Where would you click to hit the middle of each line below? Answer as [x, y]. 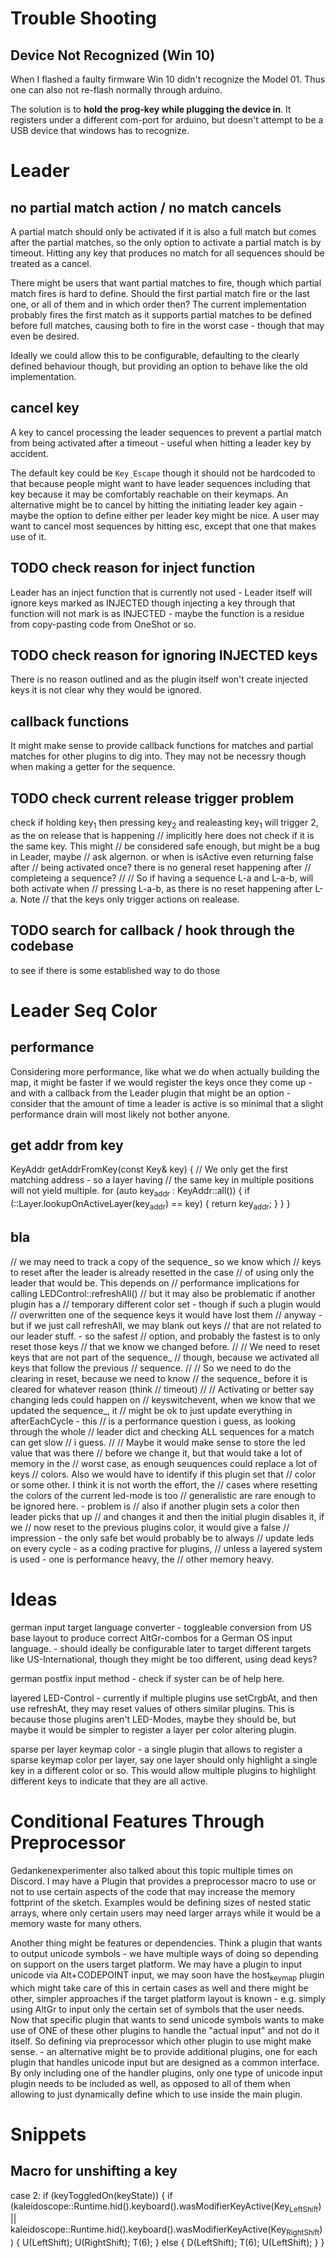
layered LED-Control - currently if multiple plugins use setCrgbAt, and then [164, 1698]
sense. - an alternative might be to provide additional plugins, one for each [164, 2051]
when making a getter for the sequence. [93, 767]
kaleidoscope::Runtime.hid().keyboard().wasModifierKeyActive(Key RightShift [165, 2230]
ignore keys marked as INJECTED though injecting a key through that [153, 603]
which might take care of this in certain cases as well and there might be [159, 1988]
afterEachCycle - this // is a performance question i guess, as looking [153, 1421]
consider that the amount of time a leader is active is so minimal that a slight [167, 1103]
